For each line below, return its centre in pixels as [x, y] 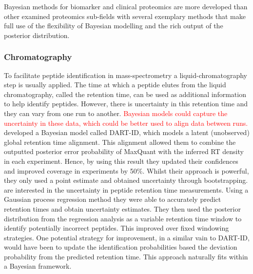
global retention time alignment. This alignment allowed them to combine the [120, 142]
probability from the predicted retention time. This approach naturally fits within [126, 256]
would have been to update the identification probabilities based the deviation [121, 247]
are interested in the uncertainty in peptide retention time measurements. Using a [126, 189]
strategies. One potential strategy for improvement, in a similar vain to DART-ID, [127, 237]
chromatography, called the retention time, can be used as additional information [125, 94]
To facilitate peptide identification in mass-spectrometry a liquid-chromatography [126, 75]
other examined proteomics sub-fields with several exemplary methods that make [125, 16]
